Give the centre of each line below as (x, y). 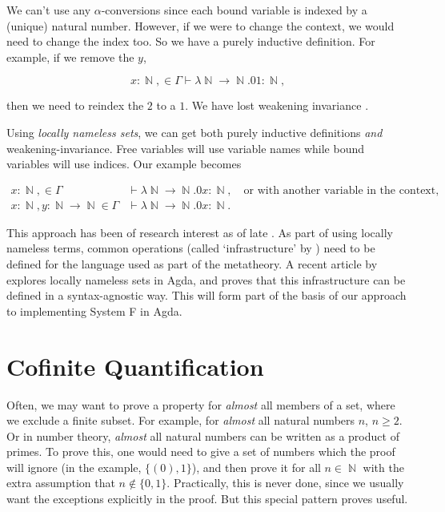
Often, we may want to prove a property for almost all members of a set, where (201, 404)
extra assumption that (61, 483)
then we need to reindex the (75, 105)
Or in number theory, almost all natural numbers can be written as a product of (203, 435)
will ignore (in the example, (74, 467)
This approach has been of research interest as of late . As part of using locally (200, 232)
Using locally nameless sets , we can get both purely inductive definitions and (194, 132)
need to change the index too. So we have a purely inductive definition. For (191, 41)
